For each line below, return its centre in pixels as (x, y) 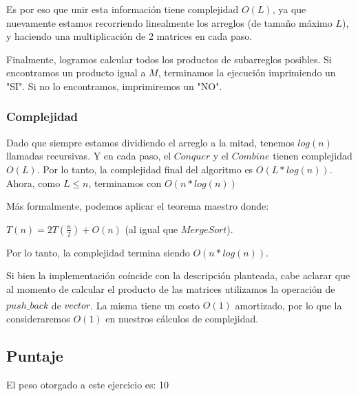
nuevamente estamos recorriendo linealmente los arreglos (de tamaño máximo (169, 22)
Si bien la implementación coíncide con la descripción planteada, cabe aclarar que (178, 275)
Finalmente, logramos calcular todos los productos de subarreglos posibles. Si (169, 59)
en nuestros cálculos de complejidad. (182, 318)
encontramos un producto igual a (76, 73)
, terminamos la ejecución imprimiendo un (247, 73)
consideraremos (38, 318)
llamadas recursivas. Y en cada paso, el (89, 156)
